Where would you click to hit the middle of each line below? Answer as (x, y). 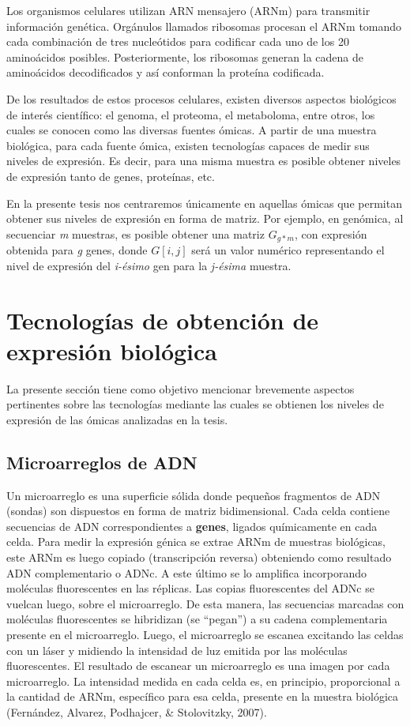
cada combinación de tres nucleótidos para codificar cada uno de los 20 (178, 41)
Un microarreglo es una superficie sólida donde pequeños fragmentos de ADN (194, 495)
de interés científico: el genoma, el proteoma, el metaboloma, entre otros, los (191, 114)
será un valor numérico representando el (288, 250)
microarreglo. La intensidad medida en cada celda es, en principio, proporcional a (203, 681)
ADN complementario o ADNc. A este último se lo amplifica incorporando (187, 572)
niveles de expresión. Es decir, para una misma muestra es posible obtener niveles (204, 161)
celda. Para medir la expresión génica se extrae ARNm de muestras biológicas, (196, 542)
